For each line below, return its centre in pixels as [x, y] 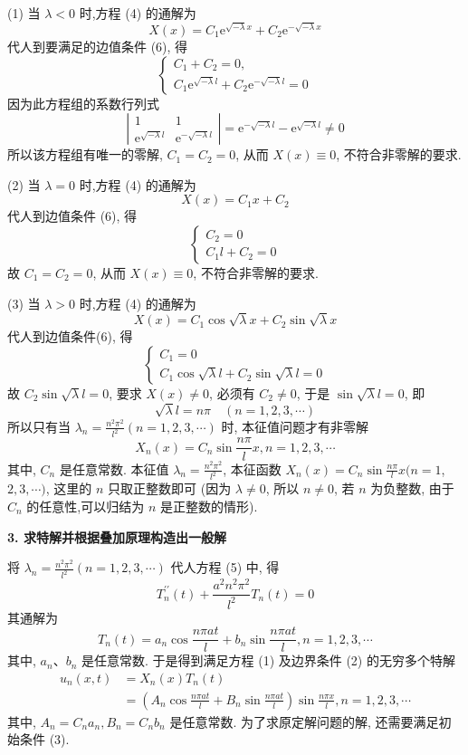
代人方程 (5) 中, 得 [225, 567]
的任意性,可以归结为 [86, 506]
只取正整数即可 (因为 [170, 488]
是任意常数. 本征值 [114, 468]
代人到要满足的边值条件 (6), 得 [98, 46]
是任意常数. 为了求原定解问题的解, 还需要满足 [304, 721]
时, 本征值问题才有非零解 [295, 426]
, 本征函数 [252, 468]
